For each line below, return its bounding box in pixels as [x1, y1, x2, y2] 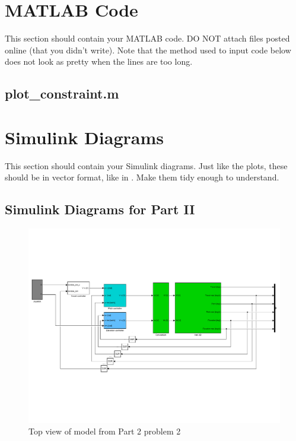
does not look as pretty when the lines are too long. [5, 55, 193, 68]
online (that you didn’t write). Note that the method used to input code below [5, 43, 291, 56]
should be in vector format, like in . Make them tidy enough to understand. [5, 171, 279, 183]
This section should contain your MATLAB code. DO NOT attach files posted [5, 32, 290, 45]
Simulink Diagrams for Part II [5, 200, 195, 218]
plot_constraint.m [5, 84, 119, 103]
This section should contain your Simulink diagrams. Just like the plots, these [5, 159, 288, 172]
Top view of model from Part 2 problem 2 [28, 425, 181, 437]
